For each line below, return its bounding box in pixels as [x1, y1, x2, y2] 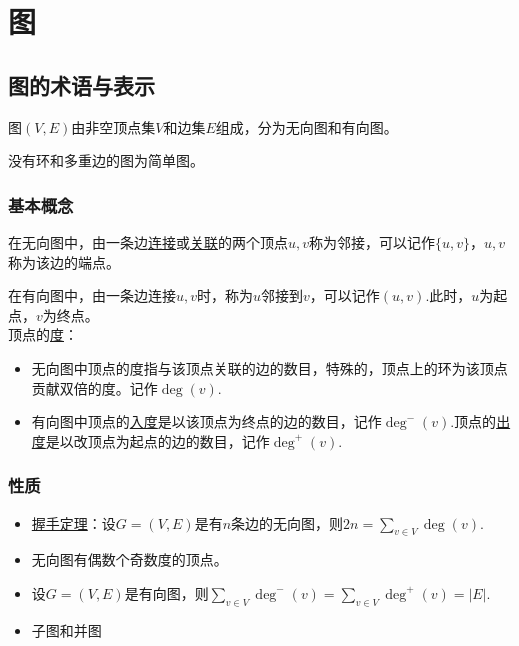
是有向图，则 [124, 582, 209, 603]
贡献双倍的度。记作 [31, 377, 158, 398]
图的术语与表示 [8, 69, 155, 100]
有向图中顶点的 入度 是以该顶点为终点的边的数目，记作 [31, 411, 382, 432]
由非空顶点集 [71, 116, 156, 137]
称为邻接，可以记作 [309, 231, 436, 252]
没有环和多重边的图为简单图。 [8, 150, 204, 171]
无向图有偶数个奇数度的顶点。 [31, 549, 228, 570]
